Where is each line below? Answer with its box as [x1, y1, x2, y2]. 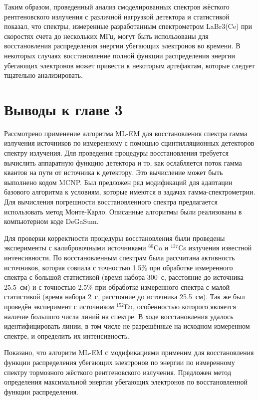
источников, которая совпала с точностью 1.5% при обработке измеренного [4, 262, 233, 272]
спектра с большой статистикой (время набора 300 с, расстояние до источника [4, 272, 244, 282]
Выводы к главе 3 [4, 99, 123, 119]
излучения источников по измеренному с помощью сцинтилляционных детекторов [4, 138, 255, 148]
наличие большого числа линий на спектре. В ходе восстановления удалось [4, 311, 234, 321]
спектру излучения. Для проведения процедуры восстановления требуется [4, 148, 229, 158]
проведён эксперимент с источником [4, 301, 114, 311]
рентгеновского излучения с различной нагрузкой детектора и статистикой [4, 11, 230, 21]
